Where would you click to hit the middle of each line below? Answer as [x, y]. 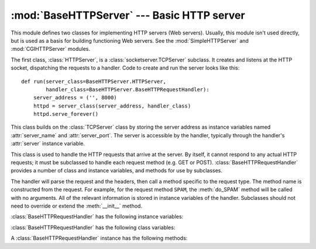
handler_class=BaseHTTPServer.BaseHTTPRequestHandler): [128, 89]
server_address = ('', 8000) [75, 98]
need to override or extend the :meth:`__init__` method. [77, 206]
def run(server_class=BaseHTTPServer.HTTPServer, [94, 81]
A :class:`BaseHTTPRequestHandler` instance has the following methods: [99, 238]
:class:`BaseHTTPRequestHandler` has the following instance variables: [97, 217]
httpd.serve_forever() [66, 114]
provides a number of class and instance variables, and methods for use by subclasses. [116, 171]
